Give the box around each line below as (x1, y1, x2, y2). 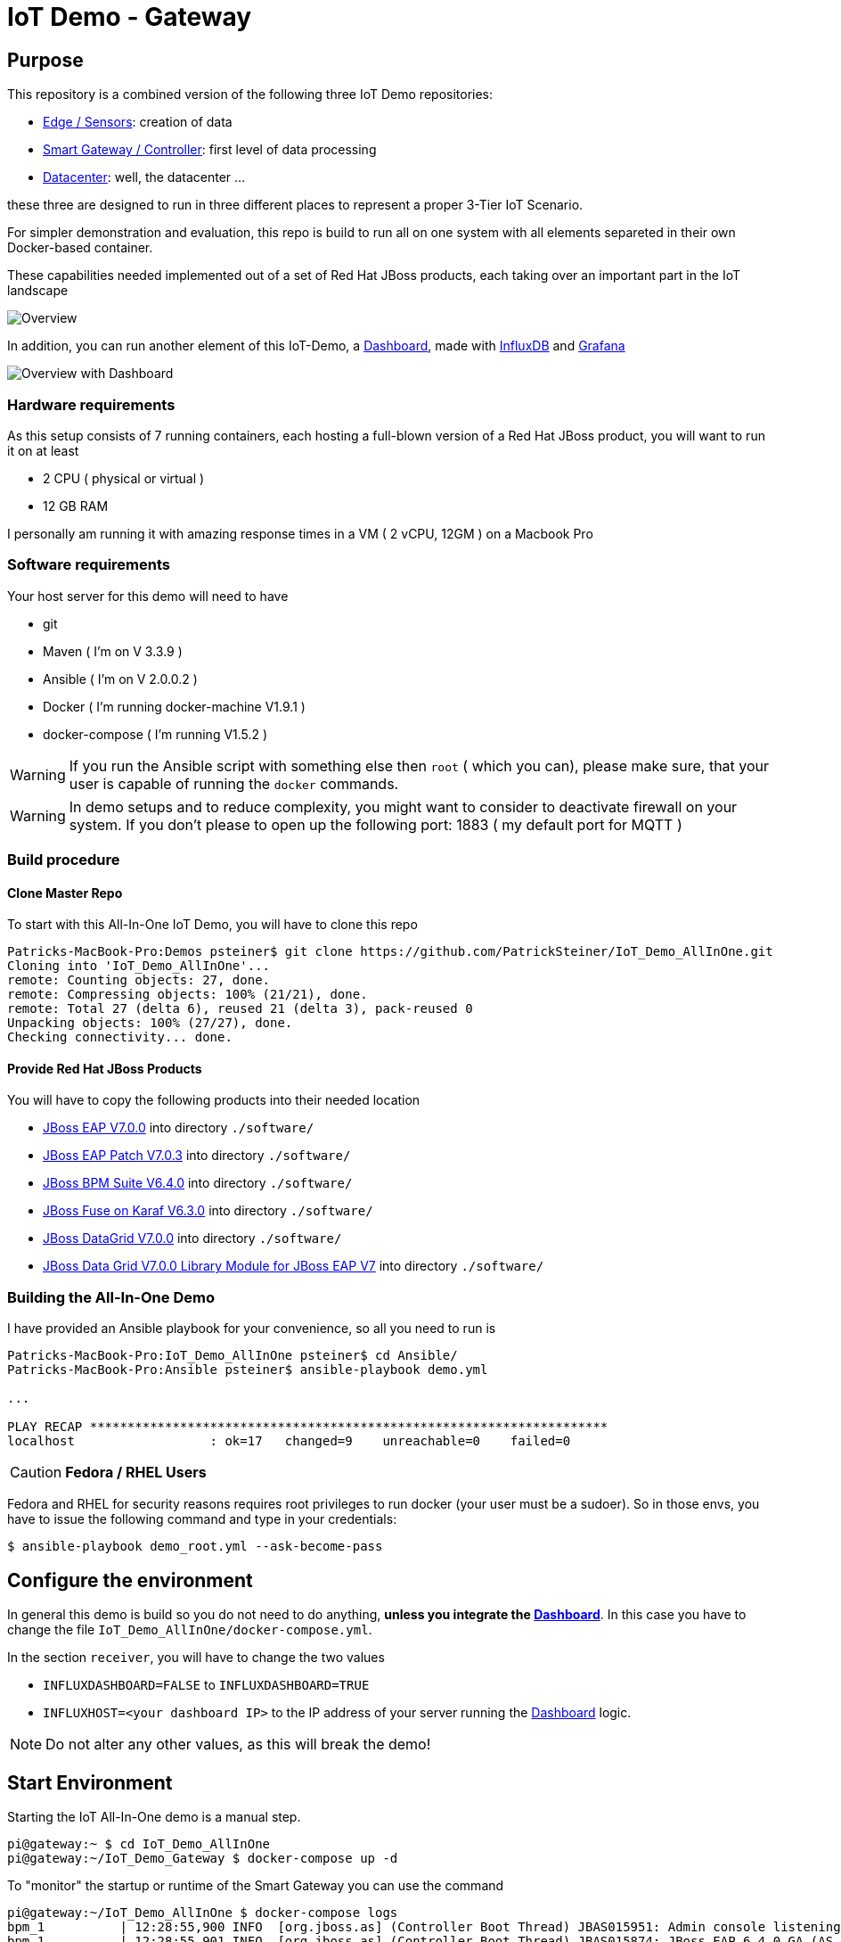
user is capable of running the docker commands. (69, 774, 399, 793)
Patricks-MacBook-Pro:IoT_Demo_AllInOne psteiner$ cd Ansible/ (7, 1348, 458, 1363)
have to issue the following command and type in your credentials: (7, 1511, 397, 1527)
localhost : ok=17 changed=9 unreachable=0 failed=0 (7, 1434, 571, 1449)
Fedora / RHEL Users (65, 1463, 207, 1482)
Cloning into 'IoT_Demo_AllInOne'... (7, 959, 271, 974)
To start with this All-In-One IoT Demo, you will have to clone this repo (7, 917, 418, 933)
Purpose (7, 48, 84, 71)
